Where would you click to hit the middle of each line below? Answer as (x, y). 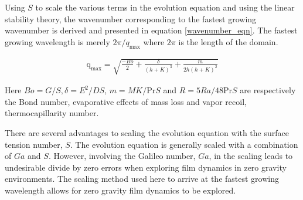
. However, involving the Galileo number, (122, 156)
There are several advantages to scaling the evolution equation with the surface (147, 132)
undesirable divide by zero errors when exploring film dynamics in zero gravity (146, 167)
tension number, (34, 144)
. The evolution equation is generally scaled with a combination (184, 144)
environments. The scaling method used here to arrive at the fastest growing (142, 179)
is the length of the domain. (228, 41)
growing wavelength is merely (57, 41)
